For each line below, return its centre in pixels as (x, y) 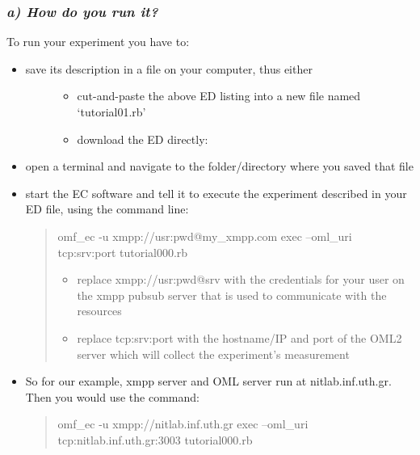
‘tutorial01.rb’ (111, 112)
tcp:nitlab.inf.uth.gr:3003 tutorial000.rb (155, 439)
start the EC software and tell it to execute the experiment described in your (216, 193)
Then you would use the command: (112, 396)
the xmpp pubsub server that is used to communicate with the (232, 295)
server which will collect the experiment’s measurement (213, 354)
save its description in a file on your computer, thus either (169, 68)
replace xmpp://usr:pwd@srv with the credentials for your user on (241, 279)
